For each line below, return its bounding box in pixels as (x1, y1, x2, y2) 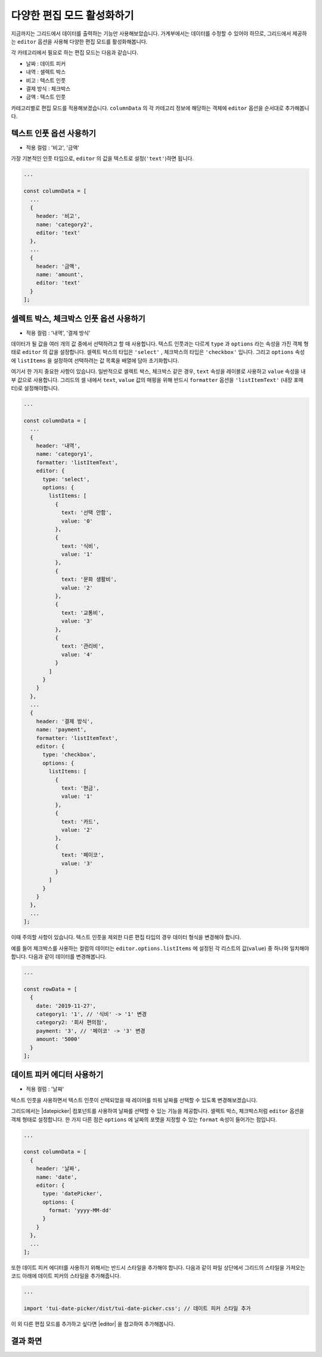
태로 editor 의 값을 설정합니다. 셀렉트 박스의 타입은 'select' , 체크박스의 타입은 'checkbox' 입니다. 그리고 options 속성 (11, 348, 305, 356)
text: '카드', (61, 818, 100, 825)
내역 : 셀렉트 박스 (26, 69, 66, 76)
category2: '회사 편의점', (36, 1019, 108, 1026)
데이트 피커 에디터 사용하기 (11, 1070, 104, 1080)
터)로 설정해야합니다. (11, 385, 60, 392)
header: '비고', (36, 212, 80, 220)
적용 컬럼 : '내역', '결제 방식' (26, 329, 91, 337)
